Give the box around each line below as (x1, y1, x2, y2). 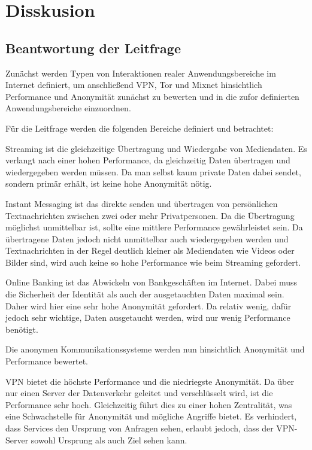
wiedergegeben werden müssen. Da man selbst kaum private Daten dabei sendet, (5, 165, 301, 178)
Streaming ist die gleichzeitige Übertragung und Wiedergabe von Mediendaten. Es (5, 142, 307, 154)
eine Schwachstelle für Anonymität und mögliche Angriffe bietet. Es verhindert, (5, 410, 297, 422)
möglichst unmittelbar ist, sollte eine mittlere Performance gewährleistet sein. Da (5, 221, 303, 233)
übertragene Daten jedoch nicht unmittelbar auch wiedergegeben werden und (5, 232, 289, 245)
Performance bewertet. (5, 355, 88, 367)
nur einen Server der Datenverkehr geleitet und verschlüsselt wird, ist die (5, 387, 273, 399)
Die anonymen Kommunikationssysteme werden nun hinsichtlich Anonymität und (5, 343, 305, 355)
